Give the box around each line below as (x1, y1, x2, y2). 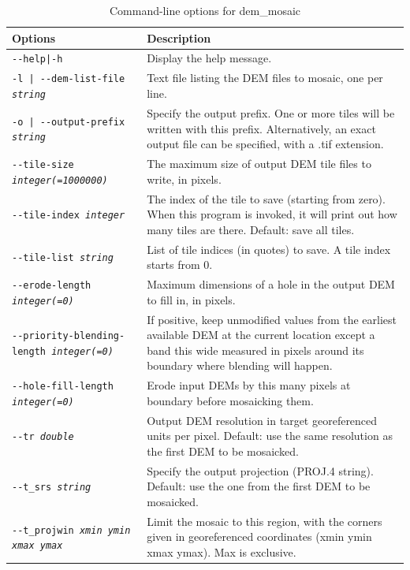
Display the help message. (147, 50, 272, 66)
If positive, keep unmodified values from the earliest (147, 311, 397, 327)
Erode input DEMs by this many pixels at (147, 377, 351, 393)
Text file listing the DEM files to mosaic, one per (147, 69, 383, 86)
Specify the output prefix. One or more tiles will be (147, 104, 395, 121)
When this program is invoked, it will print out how (147, 206, 397, 222)
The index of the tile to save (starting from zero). (147, 190, 386, 207)
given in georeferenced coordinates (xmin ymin (147, 528, 372, 545)
